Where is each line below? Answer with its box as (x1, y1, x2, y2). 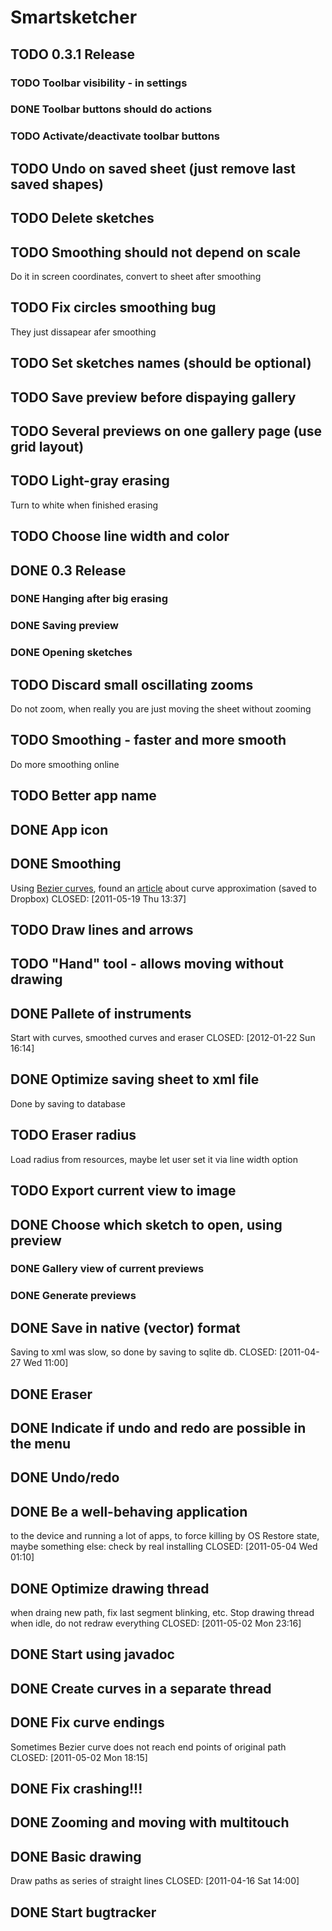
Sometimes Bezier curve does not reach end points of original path (10, 1741, 287, 1753)
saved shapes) (10, 176, 104, 193)
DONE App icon (10, 821, 109, 838)
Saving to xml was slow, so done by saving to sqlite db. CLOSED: (10, 1346, 278, 1358)
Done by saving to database (10, 1097, 126, 1110)
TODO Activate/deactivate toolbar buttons (10, 129, 220, 143)
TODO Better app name (10, 787, 157, 805)
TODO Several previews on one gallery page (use (10, 422, 322, 440)
